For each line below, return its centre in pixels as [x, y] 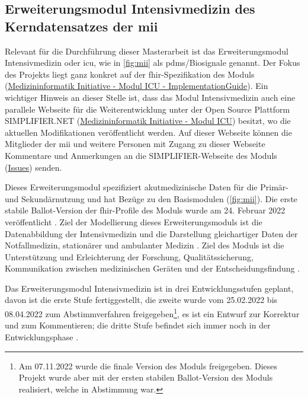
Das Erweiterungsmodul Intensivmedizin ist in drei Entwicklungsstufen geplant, [149, 288]
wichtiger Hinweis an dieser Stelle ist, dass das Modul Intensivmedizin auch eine [150, 97]
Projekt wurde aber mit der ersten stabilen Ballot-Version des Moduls [146, 377]
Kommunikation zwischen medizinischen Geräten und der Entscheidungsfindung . [153, 268]
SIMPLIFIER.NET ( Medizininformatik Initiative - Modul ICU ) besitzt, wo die [148, 121]
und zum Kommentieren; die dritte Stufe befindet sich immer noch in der [138, 325]
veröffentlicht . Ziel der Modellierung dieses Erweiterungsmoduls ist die [134, 221]
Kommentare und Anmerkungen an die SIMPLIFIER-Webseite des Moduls [141, 155]
